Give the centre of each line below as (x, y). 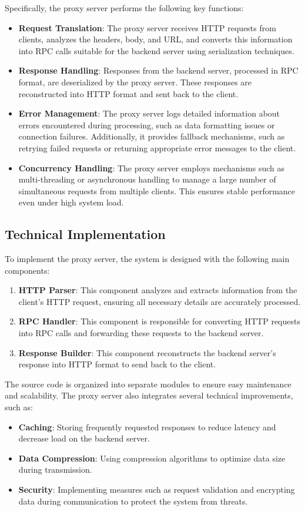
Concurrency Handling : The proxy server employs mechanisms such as (151, 167)
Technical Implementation (85, 234)
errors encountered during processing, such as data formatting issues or (147, 125)
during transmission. (55, 469)
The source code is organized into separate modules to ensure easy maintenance (148, 384)
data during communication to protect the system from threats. (133, 501)
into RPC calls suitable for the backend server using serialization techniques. (156, 50)
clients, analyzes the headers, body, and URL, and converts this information (155, 39)
